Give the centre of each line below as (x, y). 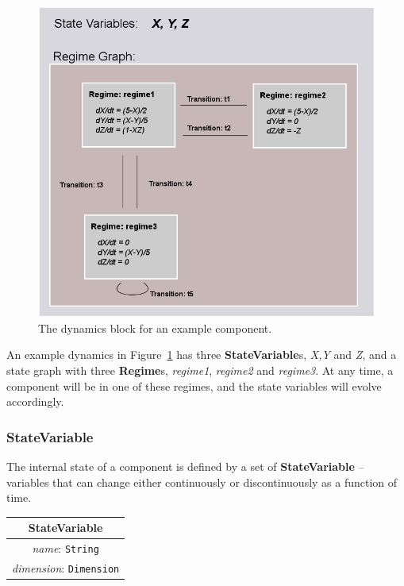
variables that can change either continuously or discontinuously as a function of (202, 482)
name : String (65, 548)
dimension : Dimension (66, 567)
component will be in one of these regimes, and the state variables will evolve (194, 386)
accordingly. (35, 401)
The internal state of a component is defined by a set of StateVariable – (185, 466)
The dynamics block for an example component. (155, 328)
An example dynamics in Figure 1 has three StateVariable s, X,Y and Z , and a (202, 355)
